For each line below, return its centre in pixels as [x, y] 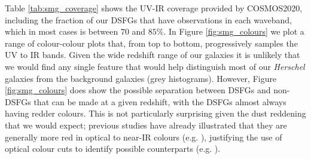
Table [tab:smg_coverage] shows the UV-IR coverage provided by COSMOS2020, [154, 8]
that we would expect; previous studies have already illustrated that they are [146, 125]
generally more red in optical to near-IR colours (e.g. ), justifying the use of [144, 137]
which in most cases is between [62, 31]
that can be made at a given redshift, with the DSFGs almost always [160, 101]
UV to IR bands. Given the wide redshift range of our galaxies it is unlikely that [153, 55]
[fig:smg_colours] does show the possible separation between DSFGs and [138, 90]
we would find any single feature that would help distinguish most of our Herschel [155, 66]
